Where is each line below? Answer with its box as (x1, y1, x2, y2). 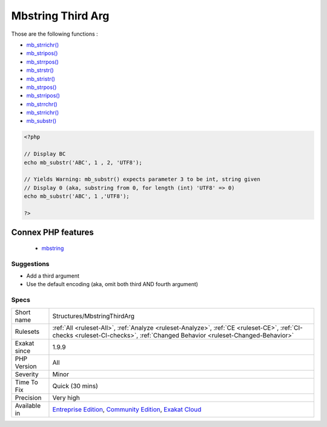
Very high (52, 393, 80, 402)
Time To (15, 378, 39, 386)
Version (15, 362, 37, 370)
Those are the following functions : (11, 30, 98, 37)
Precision (15, 393, 42, 402)
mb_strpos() (26, 83, 57, 91)
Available (15, 401, 41, 409)
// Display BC (24, 151, 66, 157)
